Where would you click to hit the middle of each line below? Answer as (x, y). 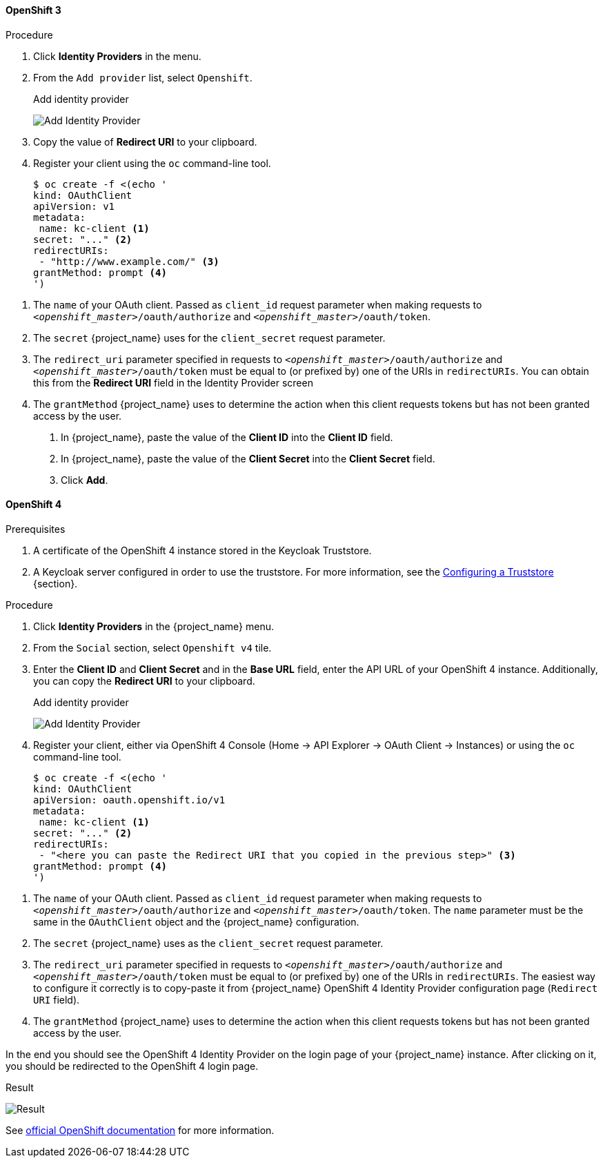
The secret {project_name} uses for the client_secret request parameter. (209, 338)
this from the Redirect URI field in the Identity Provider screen (173, 382)
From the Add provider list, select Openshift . (143, 77)
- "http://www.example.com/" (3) (129, 261)
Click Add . (85, 480)
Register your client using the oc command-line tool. (152, 163)
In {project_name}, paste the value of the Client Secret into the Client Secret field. (248, 458)
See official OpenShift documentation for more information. (140, 1130)
